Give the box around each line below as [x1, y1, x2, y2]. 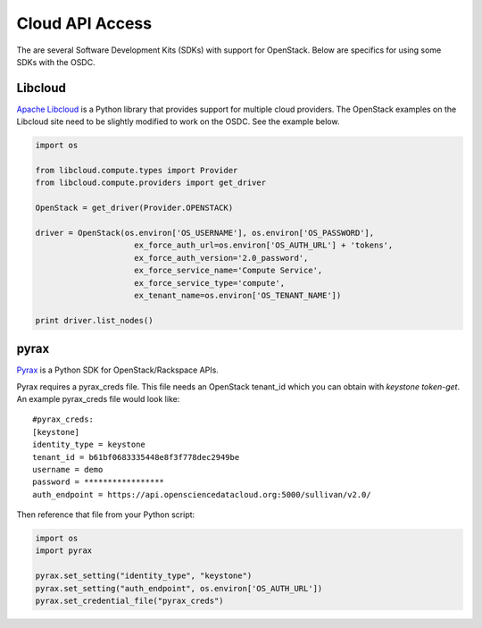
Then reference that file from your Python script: [16, 509, 195, 520]
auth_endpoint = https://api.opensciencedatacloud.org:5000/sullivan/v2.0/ [32, 490, 371, 499]
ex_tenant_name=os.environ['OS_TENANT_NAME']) [134, 290, 342, 300]
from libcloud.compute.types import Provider [35, 165, 238, 175]
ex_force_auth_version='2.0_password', [134, 253, 309, 263]
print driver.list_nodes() [35, 315, 154, 325]
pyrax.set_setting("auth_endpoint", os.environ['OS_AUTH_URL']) [35, 583, 323, 593]
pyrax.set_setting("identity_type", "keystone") [35, 571, 253, 581]
